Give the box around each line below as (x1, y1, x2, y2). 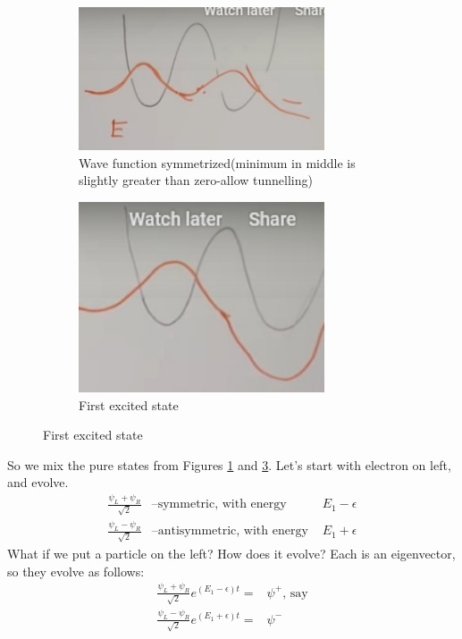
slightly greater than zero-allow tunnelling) (79, 171, 313, 189)
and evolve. (7, 473, 69, 492)
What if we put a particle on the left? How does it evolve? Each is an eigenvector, (7, 544, 456, 563)
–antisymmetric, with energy (151, 525, 308, 538)
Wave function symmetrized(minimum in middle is (79, 153, 356, 172)
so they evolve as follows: (7, 561, 145, 580)
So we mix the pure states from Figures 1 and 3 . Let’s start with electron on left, (7, 455, 451, 474)
